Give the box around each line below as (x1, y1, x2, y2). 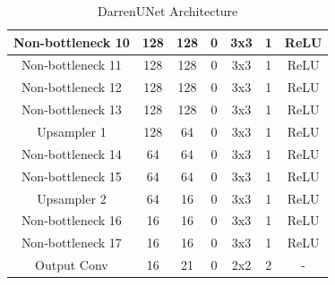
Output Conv (35, 256, 108, 274)
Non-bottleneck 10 (13, 32, 130, 51)
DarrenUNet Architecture (98, 2, 238, 20)
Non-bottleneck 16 (21, 211, 122, 230)
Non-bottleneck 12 (21, 78, 122, 96)
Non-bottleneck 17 (21, 233, 122, 252)
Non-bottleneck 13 (21, 100, 122, 119)
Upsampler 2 (37, 189, 107, 207)
